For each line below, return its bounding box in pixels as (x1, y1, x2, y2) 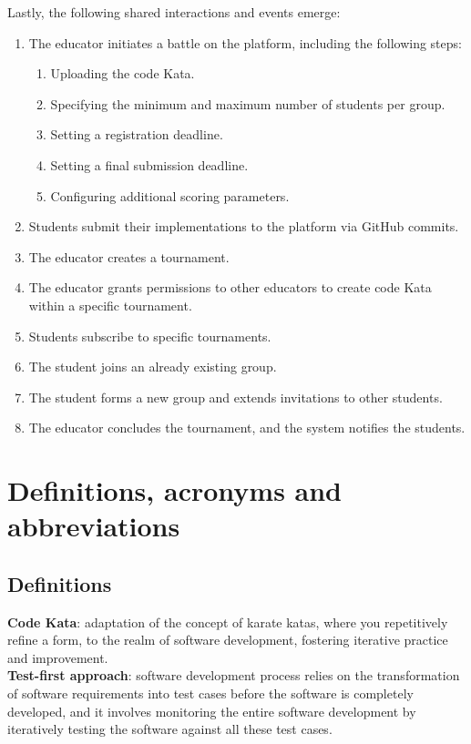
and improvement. (7, 647, 108, 667)
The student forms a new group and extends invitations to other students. (28, 387, 443, 406)
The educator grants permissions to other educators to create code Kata (28, 278, 432, 297)
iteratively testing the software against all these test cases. (7, 719, 333, 739)
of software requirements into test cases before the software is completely (7, 684, 414, 703)
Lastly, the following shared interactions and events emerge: (7, 3, 341, 21)
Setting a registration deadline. (50, 125, 223, 144)
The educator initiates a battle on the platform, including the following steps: (28, 33, 462, 52)
